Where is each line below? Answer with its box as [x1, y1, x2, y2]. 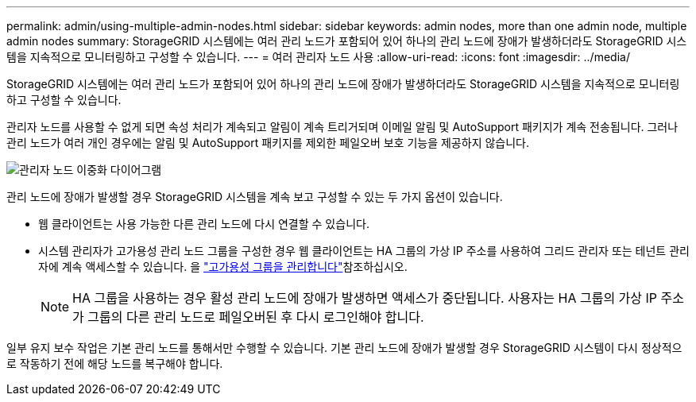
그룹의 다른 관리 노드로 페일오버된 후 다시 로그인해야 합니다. [87, 309, 424, 325]
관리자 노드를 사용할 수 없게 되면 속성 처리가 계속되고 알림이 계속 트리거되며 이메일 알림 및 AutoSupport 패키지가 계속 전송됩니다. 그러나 [6, 120, 679, 133]
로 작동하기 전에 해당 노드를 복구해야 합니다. [6, 357, 223, 370]
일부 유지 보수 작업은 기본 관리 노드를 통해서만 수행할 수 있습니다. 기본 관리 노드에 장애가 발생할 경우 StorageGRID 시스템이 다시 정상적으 [6, 341, 682, 354]
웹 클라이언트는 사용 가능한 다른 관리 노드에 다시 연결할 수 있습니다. [38, 217, 369, 230]
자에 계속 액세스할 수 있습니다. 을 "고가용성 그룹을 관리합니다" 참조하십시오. [38, 260, 408, 273]
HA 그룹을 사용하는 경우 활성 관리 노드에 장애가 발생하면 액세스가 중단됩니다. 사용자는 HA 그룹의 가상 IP [72, 290, 658, 306]
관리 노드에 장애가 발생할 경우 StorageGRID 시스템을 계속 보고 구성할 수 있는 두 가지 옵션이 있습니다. [6, 190, 503, 203]
